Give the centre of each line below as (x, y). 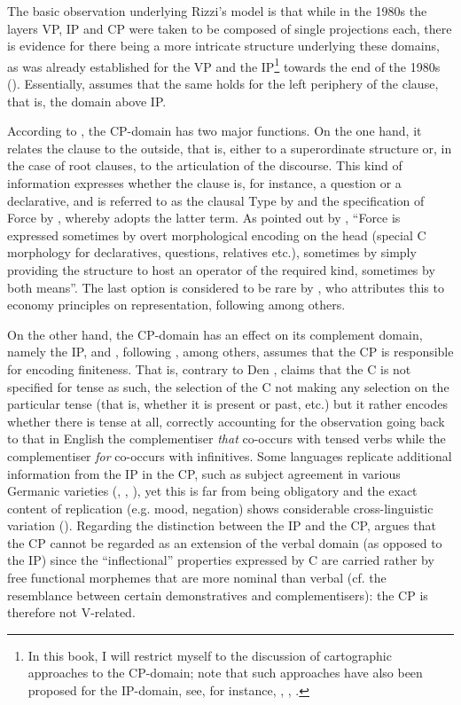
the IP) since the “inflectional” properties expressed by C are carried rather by (221, 560)
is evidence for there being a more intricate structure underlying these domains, (223, 46)
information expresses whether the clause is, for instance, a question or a (204, 183)
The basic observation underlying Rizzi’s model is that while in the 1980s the (217, 11)
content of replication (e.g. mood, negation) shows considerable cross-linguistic (220, 508)
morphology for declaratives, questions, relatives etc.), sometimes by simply (212, 252)
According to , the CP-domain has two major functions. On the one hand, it (215, 131)
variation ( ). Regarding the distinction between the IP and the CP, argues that (222, 525)
